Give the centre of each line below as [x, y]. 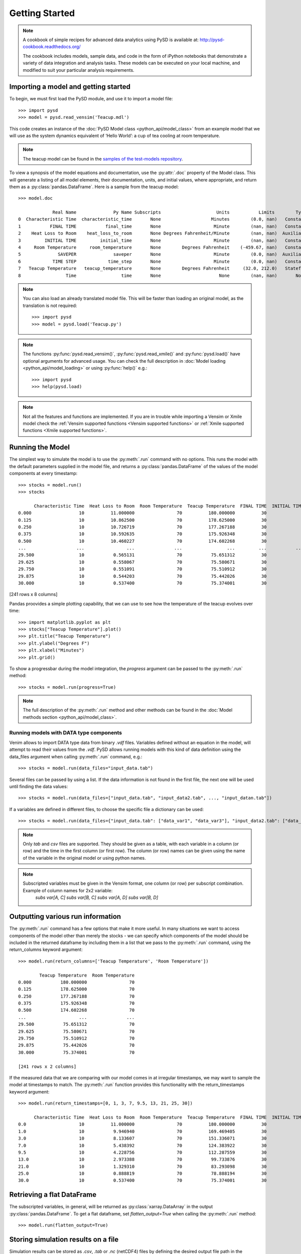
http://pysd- [212, 40]
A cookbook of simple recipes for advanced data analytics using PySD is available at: [111, 40]
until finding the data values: [39, 786]
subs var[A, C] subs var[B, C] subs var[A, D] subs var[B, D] [97, 897]
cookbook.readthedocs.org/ [52, 47]
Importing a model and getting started [70, 87]
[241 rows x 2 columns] [47, 1066]
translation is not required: [50, 305]
